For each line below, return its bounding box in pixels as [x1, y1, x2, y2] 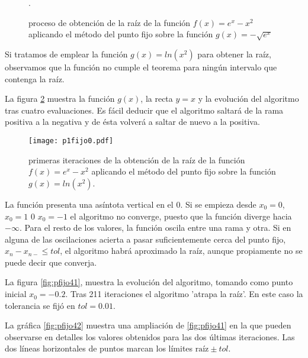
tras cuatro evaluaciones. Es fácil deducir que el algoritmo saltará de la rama [5, 104, 284, 116]
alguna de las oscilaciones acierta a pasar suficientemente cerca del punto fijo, [5, 233, 286, 245]
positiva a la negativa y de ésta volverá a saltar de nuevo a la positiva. [5, 115, 260, 128]
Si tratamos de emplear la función [5, 48, 128, 60]
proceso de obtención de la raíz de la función [28, 16, 191, 28]
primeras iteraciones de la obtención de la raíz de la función [28, 153, 245, 166]
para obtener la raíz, [197, 48, 271, 60]
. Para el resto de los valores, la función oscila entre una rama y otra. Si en [19, 221, 291, 234]
